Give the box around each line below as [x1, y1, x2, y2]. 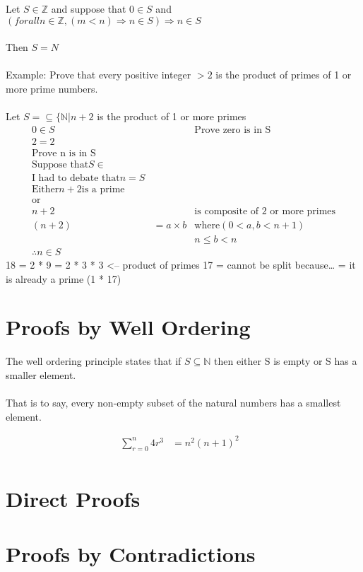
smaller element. [6, 368, 76, 382]
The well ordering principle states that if [6, 354, 181, 368]
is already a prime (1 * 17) [6, 271, 121, 286]
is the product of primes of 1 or [215, 67, 352, 82]
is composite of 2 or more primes [194, 206, 336, 216]
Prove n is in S [31, 148, 96, 158]
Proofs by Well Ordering [6, 313, 251, 342]
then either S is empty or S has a [214, 354, 357, 368]
